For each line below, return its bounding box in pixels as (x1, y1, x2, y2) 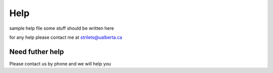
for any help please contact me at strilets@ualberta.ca (9, 34, 122, 40)
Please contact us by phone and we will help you (9, 60, 111, 66)
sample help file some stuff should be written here (9, 25, 114, 31)
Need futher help (9, 47, 64, 56)
